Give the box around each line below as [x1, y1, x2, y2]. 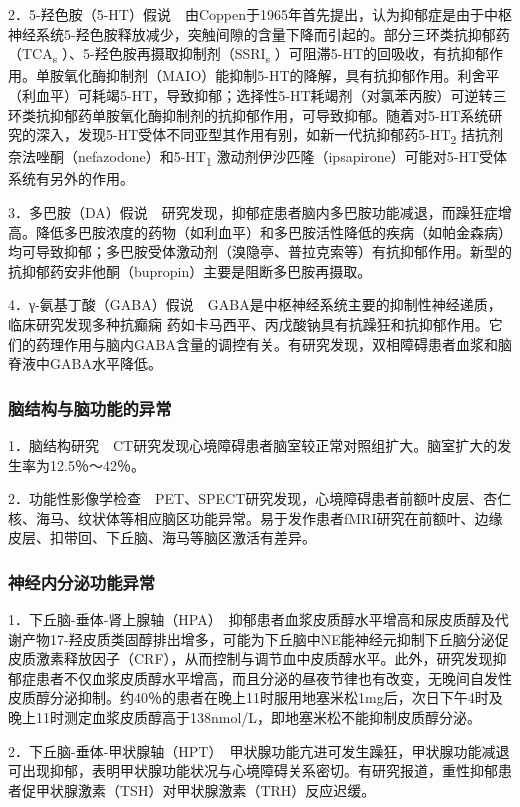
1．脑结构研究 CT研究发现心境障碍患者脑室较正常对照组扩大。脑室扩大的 [8, 434, 498, 455]
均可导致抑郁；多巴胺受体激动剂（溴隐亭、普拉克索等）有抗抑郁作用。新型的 [8, 241, 512, 262]
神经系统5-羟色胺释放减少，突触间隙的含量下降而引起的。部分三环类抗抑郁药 [8, 23, 510, 44]
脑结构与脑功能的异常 [8, 395, 172, 420]
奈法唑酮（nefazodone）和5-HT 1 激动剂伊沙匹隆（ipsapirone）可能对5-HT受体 [8, 146, 508, 170]
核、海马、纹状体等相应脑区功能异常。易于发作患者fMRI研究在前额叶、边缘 [8, 507, 503, 528]
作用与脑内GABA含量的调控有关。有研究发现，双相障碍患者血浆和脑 [63, 333, 512, 354]
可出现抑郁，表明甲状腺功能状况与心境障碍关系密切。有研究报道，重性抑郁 [8, 760, 498, 781]
